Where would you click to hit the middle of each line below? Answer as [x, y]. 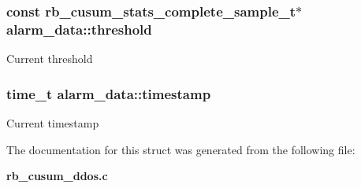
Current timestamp [53, 122]
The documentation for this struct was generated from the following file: [181, 149]
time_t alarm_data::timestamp [109, 93]
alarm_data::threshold [79, 29]
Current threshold [50, 59]
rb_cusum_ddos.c [57, 176]
